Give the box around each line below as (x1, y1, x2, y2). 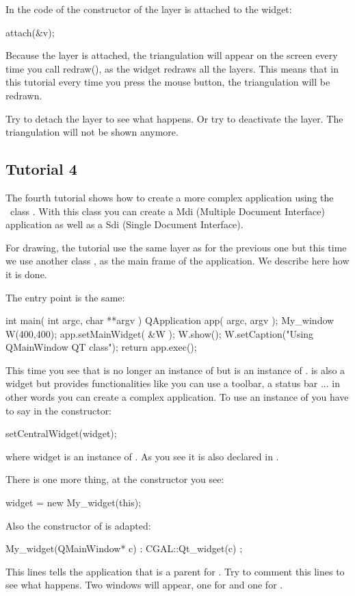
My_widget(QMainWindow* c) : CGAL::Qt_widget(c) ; (5, 541, 243, 556)
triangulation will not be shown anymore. (5, 125, 179, 139)
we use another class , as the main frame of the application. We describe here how (5, 253, 350, 268)
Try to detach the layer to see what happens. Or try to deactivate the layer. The (5, 111, 343, 125)
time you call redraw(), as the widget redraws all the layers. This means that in (5, 61, 339, 75)
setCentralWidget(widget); (5, 426, 117, 440)
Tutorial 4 (5, 158, 77, 179)
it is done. (5, 266, 47, 281)
